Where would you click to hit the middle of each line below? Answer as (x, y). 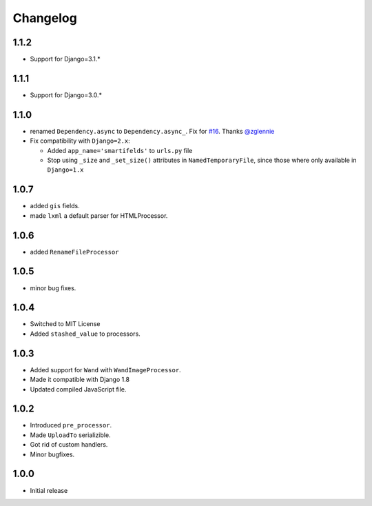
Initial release (49, 490)
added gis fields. (55, 206)
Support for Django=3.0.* (66, 95)
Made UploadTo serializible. (70, 435)
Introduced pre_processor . (71, 425)
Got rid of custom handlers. (69, 445)
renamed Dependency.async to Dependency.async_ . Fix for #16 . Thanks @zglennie (152, 131)
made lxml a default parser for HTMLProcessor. (99, 215)
